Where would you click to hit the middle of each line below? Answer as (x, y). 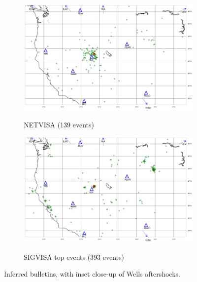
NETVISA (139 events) (59, 124)
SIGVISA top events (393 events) (74, 257)
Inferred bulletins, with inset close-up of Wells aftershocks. (92, 273)
